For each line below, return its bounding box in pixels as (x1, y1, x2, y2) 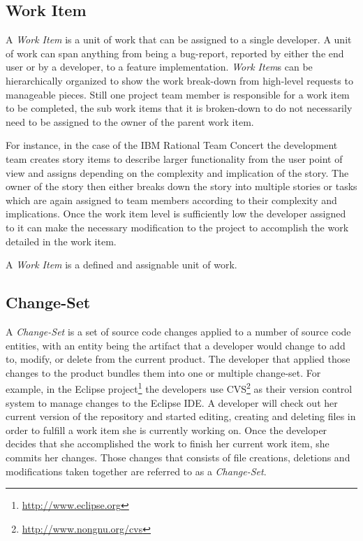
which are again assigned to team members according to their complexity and (6, 192, 337, 207)
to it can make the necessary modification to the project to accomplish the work (6, 219, 349, 234)
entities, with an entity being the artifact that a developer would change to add (6, 338, 346, 352)
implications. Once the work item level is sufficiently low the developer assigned (6, 206, 346, 221)
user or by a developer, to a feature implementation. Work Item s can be (6, 59, 313, 74)
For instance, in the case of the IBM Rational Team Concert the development (6, 138, 338, 152)
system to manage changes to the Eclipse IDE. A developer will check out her (6, 395, 338, 410)
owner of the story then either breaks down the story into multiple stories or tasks (6, 179, 357, 194)
